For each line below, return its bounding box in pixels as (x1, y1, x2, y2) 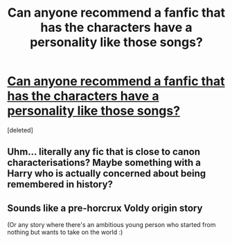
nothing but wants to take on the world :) (7, 228, 123, 237)
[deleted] (7, 126, 33, 134)
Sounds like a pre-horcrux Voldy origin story (7, 202, 203, 214)
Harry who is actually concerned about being (7, 168, 206, 180)
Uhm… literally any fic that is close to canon (7, 146, 201, 158)
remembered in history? (7, 178, 113, 190)
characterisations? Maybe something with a (7, 157, 202, 169)
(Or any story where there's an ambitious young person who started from (7, 221, 216, 229)
